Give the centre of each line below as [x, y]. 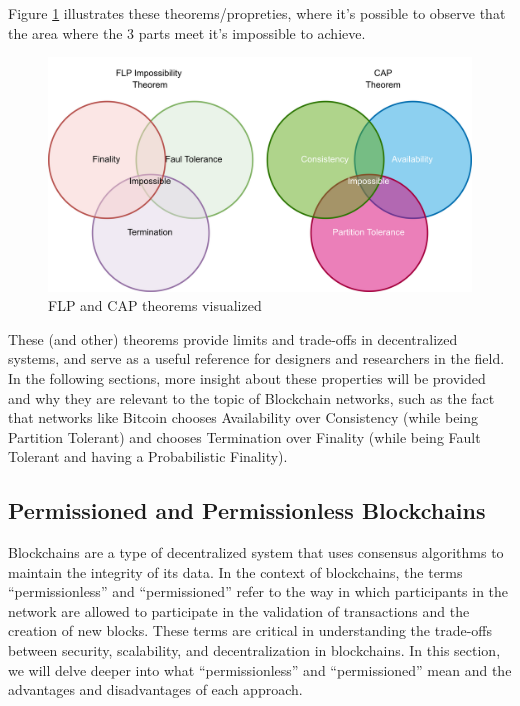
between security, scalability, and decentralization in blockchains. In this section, [254, 650]
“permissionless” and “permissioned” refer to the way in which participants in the [258, 591]
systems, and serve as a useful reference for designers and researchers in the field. [256, 358]
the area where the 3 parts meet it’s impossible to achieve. [187, 32]
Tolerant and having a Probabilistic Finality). [148, 456]
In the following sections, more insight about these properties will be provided [247, 377]
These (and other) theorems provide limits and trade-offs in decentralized [233, 338]
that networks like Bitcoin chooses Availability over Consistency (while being [243, 417]
